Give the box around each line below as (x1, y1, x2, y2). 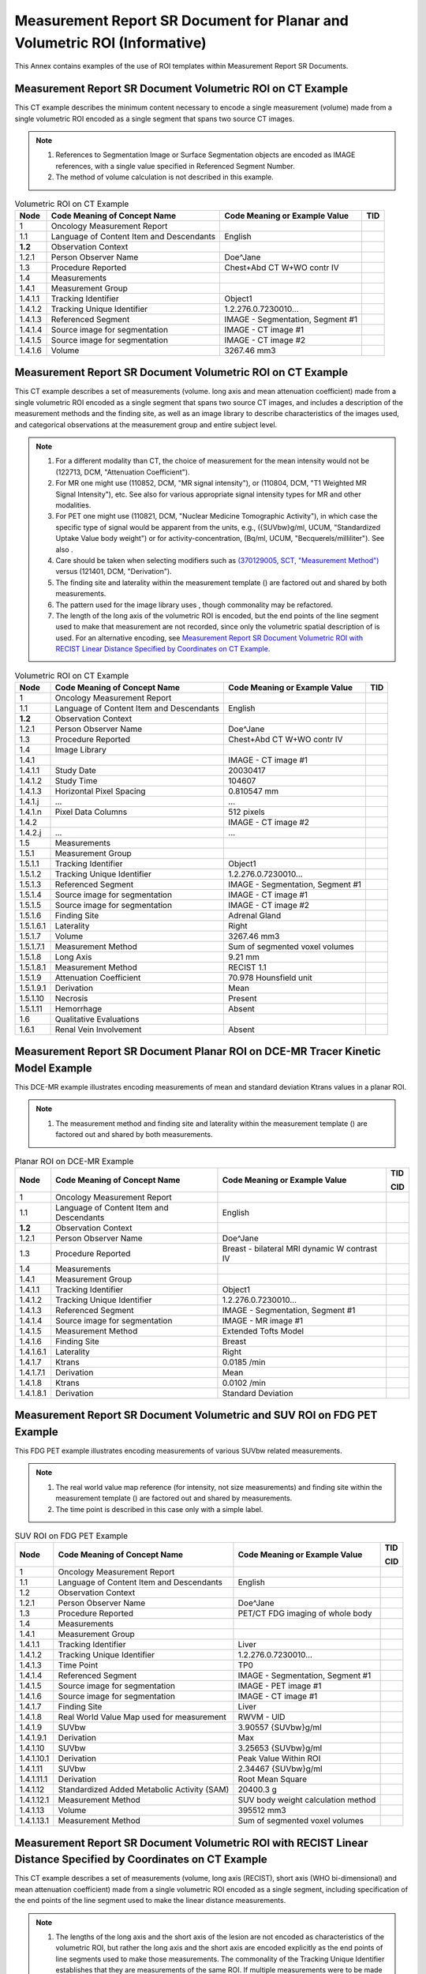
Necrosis (54, 993, 88, 1004)
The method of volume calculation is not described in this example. (55, 172, 274, 182)
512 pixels (228, 806, 265, 817)
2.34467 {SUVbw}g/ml (237, 1763, 323, 1774)
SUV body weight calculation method (237, 1795, 376, 1806)
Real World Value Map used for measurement (58, 1712, 226, 1723)
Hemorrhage (54, 1003, 103, 1014)
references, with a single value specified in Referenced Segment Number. (55, 161, 295, 171)
